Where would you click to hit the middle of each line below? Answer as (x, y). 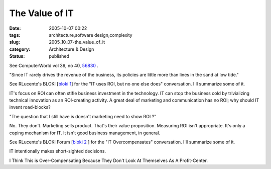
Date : (15, 28)
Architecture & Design (72, 49)
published (59, 56)
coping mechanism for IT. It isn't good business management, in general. (85, 133)
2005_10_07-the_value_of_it (77, 42)
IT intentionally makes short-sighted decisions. (58, 151)
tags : (15, 35)
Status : (17, 56)
